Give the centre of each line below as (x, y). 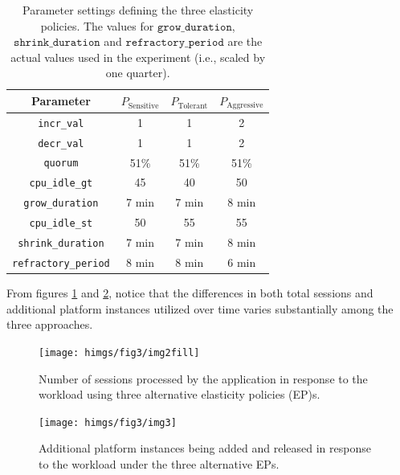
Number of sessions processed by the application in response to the (203, 378)
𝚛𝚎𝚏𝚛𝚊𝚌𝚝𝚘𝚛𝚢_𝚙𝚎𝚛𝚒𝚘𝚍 (175, 43)
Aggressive (245, 106)
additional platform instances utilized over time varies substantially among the (200, 308)
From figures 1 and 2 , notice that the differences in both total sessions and (190, 293)
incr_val (61, 123)
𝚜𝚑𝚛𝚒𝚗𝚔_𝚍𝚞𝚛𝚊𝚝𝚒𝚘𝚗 (57, 43)
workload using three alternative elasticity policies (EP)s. (180, 394)
